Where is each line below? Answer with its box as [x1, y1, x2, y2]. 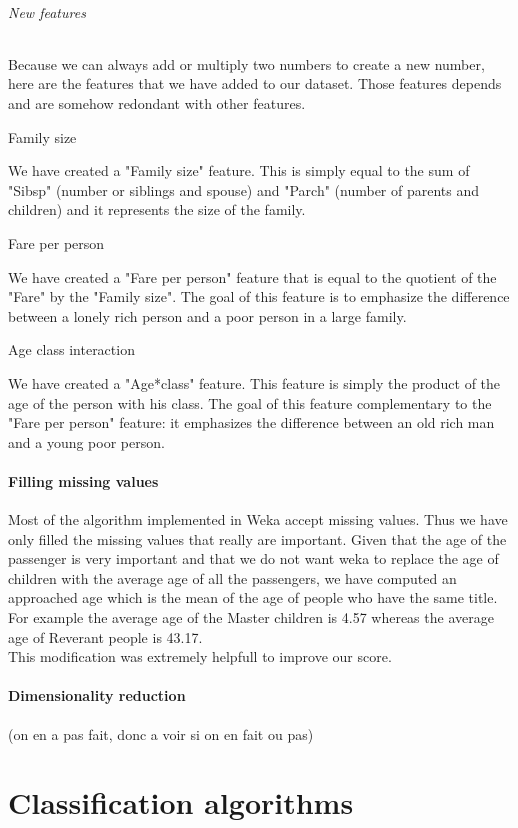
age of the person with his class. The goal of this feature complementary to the [8, 392, 492, 413]
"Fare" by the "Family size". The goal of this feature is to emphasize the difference [8, 286, 510, 307]
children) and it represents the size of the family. [8, 199, 306, 220]
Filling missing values [8, 470, 159, 491]
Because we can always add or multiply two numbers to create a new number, [8, 53, 485, 74]
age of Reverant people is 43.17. [8, 626, 203, 647]
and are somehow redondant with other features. [8, 92, 306, 113]
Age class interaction [8, 339, 135, 360]
